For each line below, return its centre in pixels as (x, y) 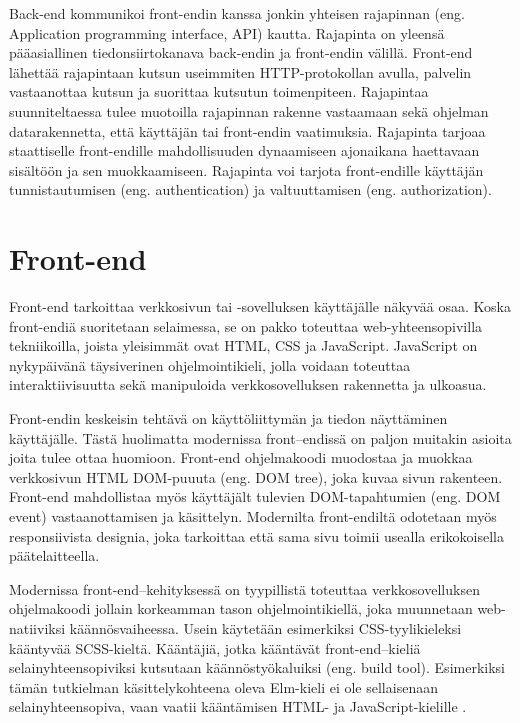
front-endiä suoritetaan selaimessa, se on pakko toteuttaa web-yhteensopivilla (246, 325)
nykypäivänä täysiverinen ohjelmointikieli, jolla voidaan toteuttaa (210, 364)
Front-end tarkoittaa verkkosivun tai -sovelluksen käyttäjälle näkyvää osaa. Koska (260, 306)
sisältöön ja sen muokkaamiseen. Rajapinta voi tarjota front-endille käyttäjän (246, 169)
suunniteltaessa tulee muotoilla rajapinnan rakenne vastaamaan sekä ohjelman (249, 110)
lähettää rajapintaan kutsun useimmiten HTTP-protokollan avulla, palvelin (240, 71)
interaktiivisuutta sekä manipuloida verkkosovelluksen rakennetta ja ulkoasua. (248, 384)
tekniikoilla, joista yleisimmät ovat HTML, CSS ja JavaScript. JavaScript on (243, 345)
